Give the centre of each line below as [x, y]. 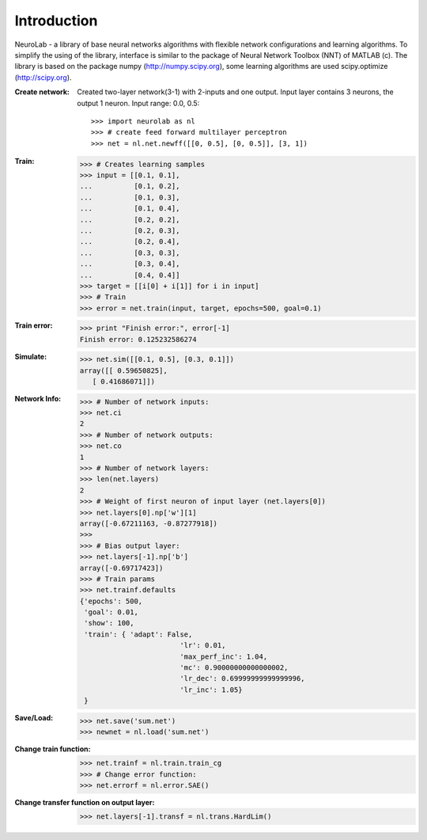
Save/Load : [34, 718]
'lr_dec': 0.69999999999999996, [242, 678]
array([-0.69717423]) [121, 568]
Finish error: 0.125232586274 [138, 339]
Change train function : [53, 749]
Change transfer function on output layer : [85, 802]
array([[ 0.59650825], [123, 371]
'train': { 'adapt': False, [138, 634]
